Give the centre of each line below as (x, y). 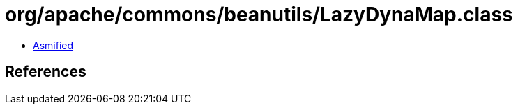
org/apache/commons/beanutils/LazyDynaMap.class (259, 15)
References (46, 72)
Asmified (53, 45)
